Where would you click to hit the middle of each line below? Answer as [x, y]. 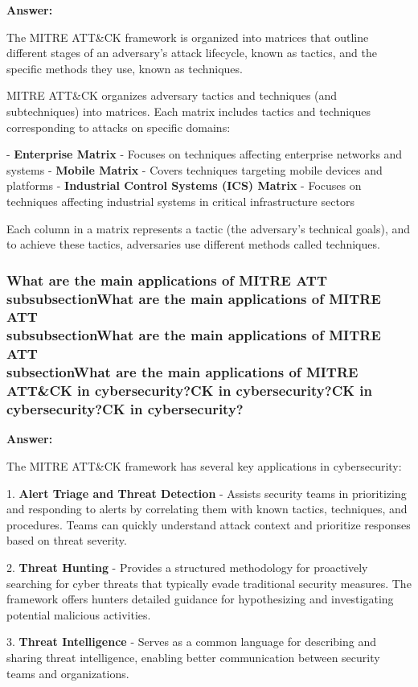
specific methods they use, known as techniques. [125, 68]
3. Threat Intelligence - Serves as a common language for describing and [191, 642]
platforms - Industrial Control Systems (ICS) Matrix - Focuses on [184, 185]
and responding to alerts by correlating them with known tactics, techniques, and [207, 509]
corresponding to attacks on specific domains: [119, 127]
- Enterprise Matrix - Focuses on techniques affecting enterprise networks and [205, 154]
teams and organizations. [68, 673]
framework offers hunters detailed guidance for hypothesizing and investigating [200, 599]
